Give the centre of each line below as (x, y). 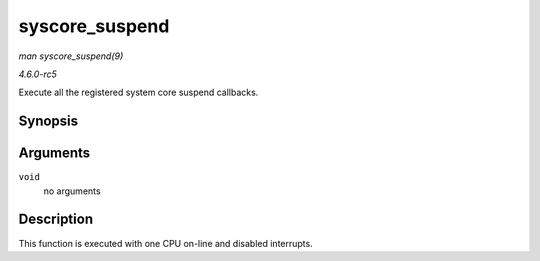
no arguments (72, 191)
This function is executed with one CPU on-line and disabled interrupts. (166, 243)
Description (56, 219)
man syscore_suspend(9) (71, 56)
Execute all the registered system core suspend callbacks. (138, 92)
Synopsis (48, 121)
